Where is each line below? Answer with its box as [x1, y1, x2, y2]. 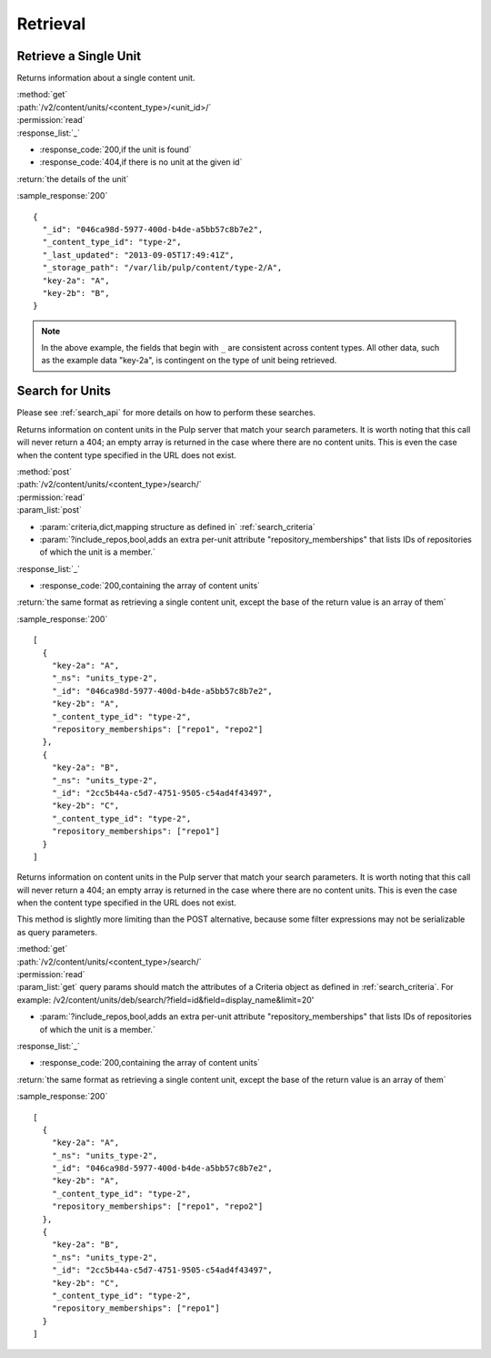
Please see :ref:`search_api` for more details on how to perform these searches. [16, 407, 316, 418]
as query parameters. [16, 926, 97, 937]
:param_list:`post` [16, 505, 82, 516]
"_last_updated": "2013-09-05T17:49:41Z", [42, 250, 235, 260]
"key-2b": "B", [42, 288, 110, 298]
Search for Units [16, 383, 111, 399]
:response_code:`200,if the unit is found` [39, 144, 192, 155]
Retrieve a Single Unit [16, 48, 141, 64]
